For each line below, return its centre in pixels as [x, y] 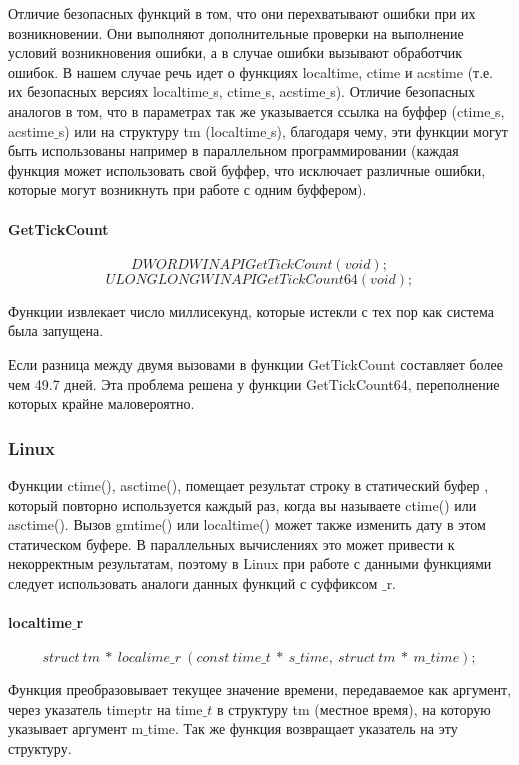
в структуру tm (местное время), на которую [353, 708]
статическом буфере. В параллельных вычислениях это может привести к [231, 543]
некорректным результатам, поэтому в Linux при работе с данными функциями [250, 563]
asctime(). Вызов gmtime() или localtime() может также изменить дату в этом [247, 524]
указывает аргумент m [76, 728]
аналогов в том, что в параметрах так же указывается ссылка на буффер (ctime [249, 110]
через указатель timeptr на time [105, 708]
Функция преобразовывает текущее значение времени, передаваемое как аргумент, [260, 689]
